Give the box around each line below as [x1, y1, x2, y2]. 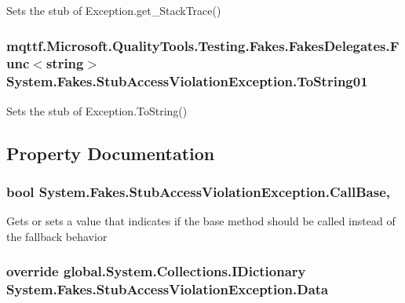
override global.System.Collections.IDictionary [6, 261, 306, 281]
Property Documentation [6, 141, 215, 165]
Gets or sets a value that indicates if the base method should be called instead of [6, 213, 396, 229]
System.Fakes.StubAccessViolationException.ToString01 [6, 71, 368, 91]
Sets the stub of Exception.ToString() [6, 102, 188, 119]
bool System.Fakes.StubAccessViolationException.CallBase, [6, 181, 390, 201]
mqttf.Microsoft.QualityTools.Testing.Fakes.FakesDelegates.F [6, 35, 400, 55]
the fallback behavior [6, 228, 108, 244]
